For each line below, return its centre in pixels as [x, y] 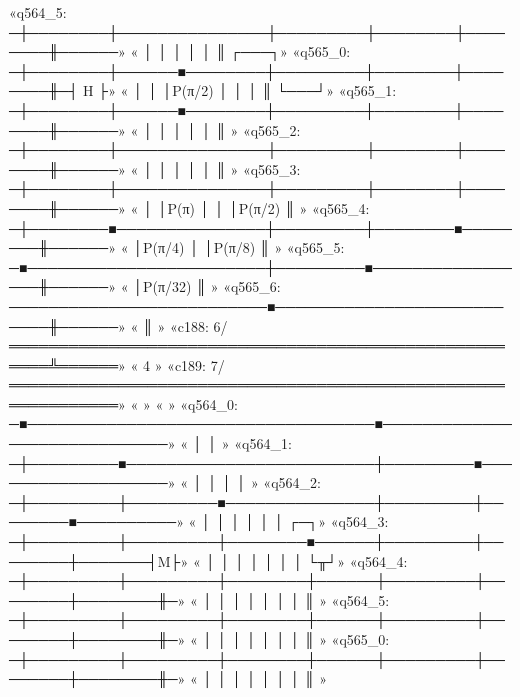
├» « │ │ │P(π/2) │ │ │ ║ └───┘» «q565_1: [247, 90]
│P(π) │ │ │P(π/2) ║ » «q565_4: [263, 207]
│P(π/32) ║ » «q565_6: [207, 286]
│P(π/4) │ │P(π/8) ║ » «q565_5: [239, 247]
